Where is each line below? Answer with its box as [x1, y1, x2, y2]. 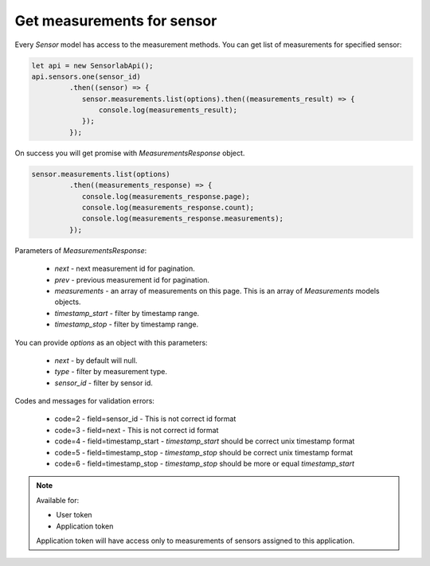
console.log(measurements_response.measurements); [81, 214, 284, 223]
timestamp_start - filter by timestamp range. [54, 308, 200, 318]
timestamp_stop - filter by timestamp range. [54, 319, 199, 330]
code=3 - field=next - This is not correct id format [54, 425, 219, 435]
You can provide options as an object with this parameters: [14, 338, 208, 347]
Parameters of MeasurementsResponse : [14, 245, 147, 255]
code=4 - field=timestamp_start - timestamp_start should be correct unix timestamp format [54, 436, 355, 446]
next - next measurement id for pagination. [54, 263, 195, 274]
